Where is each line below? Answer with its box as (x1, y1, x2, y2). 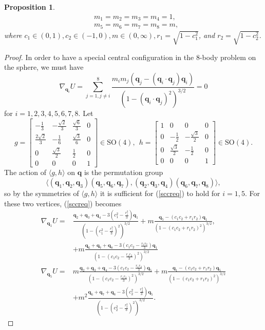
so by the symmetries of (4, 187, 79, 198)
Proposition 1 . (4, 2, 55, 12)
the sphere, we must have (4, 62, 84, 72)
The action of (4, 167, 47, 178)
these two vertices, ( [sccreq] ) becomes (4, 198, 122, 208)
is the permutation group (84, 167, 163, 178)
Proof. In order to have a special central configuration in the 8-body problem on (4, 51, 256, 62)
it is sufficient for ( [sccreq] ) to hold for (100, 187, 220, 198)
